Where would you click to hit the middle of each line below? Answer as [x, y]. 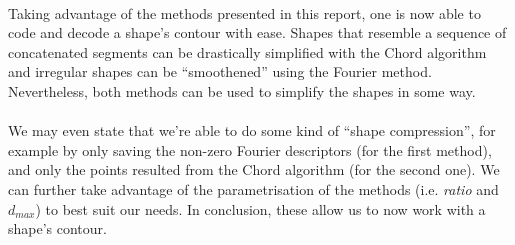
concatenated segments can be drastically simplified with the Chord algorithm [247, 51]
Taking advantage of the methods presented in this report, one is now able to [244, 12]
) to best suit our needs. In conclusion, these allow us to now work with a [260, 208]
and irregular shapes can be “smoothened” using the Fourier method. [220, 71]
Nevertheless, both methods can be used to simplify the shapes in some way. [242, 90]
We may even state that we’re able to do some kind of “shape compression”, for [252, 130]
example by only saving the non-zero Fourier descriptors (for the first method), [250, 149]
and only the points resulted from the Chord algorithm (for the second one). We [254, 169]
